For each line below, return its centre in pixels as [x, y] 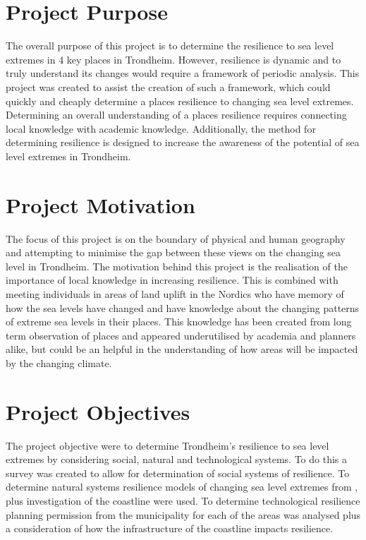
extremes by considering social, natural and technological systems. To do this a [177, 459]
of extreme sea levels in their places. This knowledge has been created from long [179, 322]
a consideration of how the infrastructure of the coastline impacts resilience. [170, 528]
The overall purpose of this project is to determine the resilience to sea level [170, 46]
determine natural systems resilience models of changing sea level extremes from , [182, 487]
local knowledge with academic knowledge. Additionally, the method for [161, 128]
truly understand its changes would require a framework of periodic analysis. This [183, 73]
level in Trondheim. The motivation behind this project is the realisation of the [177, 266]
